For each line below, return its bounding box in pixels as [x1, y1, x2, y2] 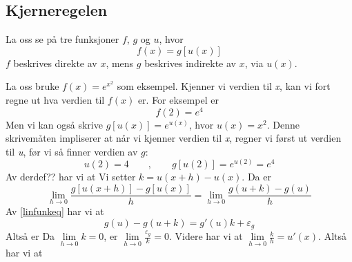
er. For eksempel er [137, 92, 219, 106]
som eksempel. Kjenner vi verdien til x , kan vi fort [117, 79, 331, 93]
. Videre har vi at [169, 229, 243, 243]
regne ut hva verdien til [6, 92, 105, 106]
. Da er [242, 169, 271, 184]
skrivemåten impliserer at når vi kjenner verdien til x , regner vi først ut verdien [6, 131, 342, 145]
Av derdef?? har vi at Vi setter [6, 169, 136, 184]
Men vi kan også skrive [6, 117, 103, 131]
